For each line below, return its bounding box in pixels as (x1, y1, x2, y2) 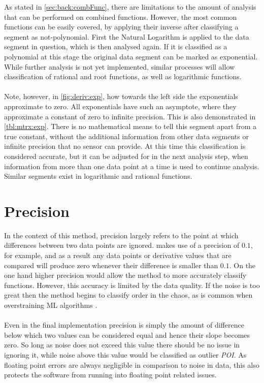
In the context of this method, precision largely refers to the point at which (4, 230, 239, 240)
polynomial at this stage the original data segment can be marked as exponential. (4, 51, 258, 61)
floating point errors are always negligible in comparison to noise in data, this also (4, 359, 259, 370)
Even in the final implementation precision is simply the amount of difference (4, 320, 245, 330)
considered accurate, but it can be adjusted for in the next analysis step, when (4, 150, 248, 161)
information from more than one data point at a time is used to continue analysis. (4, 161, 259, 171)
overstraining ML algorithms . (4, 299, 97, 310)
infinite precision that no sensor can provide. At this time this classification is (4, 141, 246, 151)
